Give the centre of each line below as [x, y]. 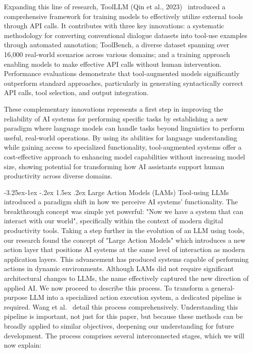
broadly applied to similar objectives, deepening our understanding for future [119, 326]
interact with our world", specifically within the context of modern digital [114, 221]
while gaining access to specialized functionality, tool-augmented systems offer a [123, 147]
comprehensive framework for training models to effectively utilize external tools [124, 16]
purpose [16, 297]
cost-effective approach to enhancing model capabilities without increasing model [125, 156]
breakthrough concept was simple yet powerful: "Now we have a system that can [124, 211]
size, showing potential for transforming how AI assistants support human [114, 166]
